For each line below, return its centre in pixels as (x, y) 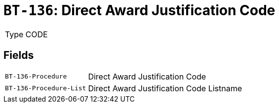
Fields (19, 55)
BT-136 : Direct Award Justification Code (139, 10)
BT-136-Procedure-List (46, 88)
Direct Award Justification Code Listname (165, 88)
